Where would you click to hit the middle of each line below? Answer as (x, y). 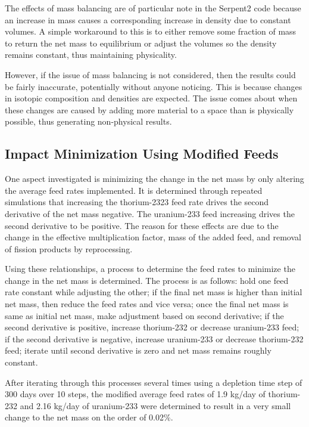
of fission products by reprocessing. (69, 248)
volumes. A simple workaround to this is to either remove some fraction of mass (151, 31)
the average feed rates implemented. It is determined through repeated (134, 190)
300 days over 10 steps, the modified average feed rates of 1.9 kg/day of (135, 394)
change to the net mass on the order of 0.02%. (89, 417)
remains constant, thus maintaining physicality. (91, 55)
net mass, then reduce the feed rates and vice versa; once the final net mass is (147, 304)
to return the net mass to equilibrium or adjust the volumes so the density (141, 43)
